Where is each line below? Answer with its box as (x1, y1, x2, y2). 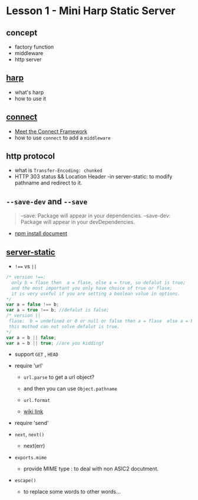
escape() (14, 478, 37, 484)
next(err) (23, 442, 45, 450)
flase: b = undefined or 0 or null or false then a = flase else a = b (8, 318, 194, 324)
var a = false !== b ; (6, 301, 60, 308)
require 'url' (14, 362, 43, 369)
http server (14, 56, 42, 63)
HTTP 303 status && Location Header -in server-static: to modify (14, 173, 173, 180)
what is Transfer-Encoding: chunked (14, 167, 103, 174)
